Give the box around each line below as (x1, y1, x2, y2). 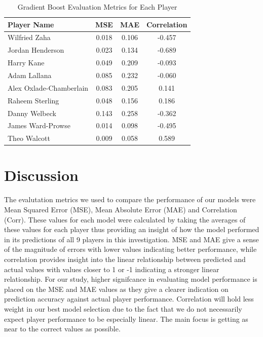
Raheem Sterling (8, 95, 59, 105)
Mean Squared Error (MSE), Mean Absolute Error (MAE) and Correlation (4, 204, 237, 214)
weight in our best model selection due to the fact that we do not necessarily (4, 303, 242, 314)
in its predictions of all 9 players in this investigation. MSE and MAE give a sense (4, 234, 259, 244)
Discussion (4, 165, 79, 185)
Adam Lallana (8, 69, 52, 80)
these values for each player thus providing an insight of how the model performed (4, 224, 259, 235)
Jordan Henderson (8, 45, 64, 55)
